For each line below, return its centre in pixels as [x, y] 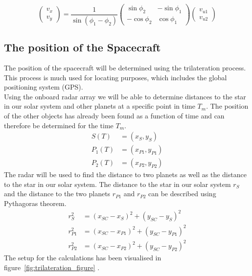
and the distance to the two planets [57, 194]
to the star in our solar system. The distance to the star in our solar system [117, 184]
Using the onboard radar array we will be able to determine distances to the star [125, 96]
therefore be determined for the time [59, 125]
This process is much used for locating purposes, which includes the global [115, 77]
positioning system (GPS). [44, 87]
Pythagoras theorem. [35, 203]
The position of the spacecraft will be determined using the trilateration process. [125, 68]
